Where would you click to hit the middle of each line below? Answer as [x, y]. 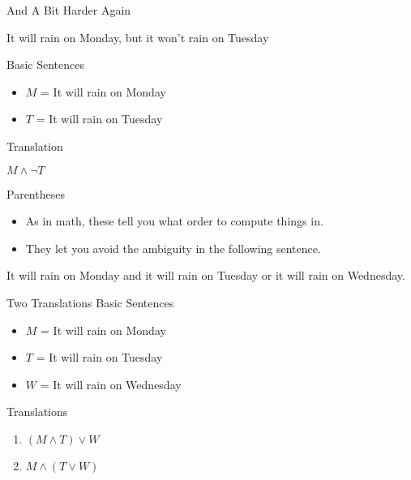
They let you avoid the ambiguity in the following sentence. [173, 248]
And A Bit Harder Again [69, 10]
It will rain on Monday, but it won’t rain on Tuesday [138, 37]
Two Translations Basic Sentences [90, 302]
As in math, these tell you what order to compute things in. [174, 221]
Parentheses [36, 193]
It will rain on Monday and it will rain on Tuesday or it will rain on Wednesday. [206, 275]
